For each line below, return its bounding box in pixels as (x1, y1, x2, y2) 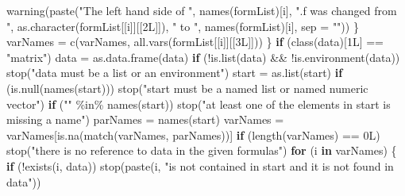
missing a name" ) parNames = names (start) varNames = (6, 111, 284, 128)
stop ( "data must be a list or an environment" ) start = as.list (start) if (6, 64, 343, 81)
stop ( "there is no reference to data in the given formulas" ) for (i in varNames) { (6, 142, 397, 159)
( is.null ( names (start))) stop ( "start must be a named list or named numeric (6, 79, 368, 96)
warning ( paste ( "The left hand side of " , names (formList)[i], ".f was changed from (6, 2, 397, 18)
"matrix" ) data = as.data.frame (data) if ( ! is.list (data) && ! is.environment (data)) (6, 48, 400, 65)
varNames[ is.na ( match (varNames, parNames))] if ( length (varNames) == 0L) (6, 126, 380, 143)
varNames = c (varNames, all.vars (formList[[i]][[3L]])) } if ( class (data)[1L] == (6, 33, 384, 50)
